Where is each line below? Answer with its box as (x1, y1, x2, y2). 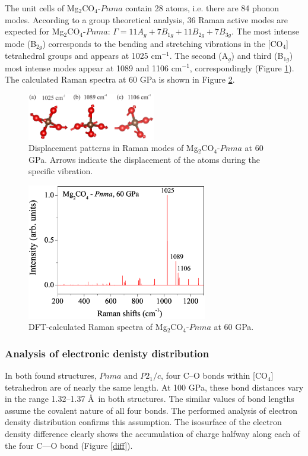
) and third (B (231, 49, 284, 62)
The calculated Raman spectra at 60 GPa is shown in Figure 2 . (5, 73, 235, 86)
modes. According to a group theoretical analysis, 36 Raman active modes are (5, 13, 288, 26)
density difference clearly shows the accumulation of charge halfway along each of (5, 427, 300, 440)
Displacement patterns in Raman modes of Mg (28, 141, 198, 154)
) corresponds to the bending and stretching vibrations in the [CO (42, 37, 283, 49)
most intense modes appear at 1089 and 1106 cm (5, 61, 182, 74)
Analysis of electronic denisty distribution (5, 345, 209, 360)
